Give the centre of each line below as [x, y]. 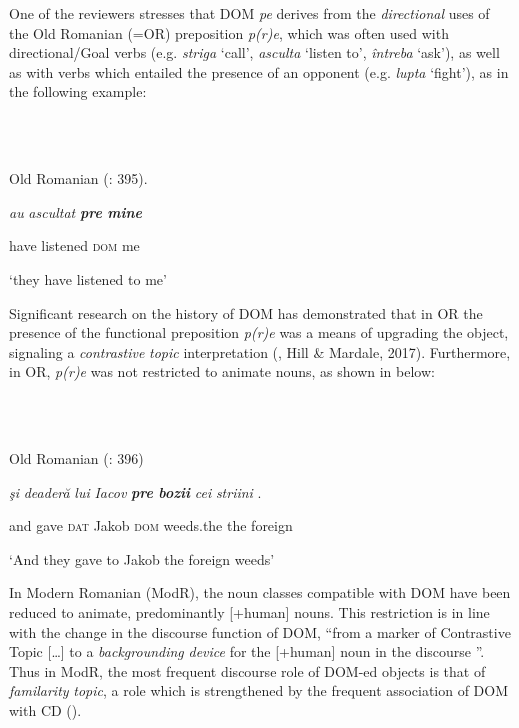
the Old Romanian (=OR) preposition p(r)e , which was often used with [229, 32]
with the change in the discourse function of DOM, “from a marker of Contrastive [260, 631]
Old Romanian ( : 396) [76, 458]
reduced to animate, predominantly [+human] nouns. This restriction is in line [249, 612]
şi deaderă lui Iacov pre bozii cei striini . [135, 491]
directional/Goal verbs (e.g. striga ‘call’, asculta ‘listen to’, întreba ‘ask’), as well [254, 52]
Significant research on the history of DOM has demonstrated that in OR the [246, 312]
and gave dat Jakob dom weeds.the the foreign [151, 525]
